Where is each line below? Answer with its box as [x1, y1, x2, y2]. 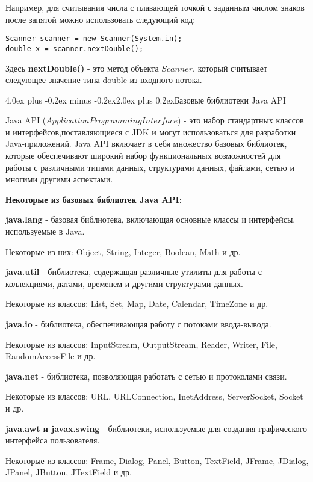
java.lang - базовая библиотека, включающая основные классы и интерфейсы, [5, 213, 296, 226]
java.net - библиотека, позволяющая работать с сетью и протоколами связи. [5, 369, 287, 382]
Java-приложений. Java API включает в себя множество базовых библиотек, [5, 137, 287, 150]
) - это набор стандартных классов [177, 114, 304, 126]
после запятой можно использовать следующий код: [5, 13, 196, 25]
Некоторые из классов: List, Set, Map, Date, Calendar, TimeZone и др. [5, 297, 268, 310]
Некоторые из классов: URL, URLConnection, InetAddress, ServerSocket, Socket [5, 390, 303, 403]
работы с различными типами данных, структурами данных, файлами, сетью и [5, 161, 294, 173]
